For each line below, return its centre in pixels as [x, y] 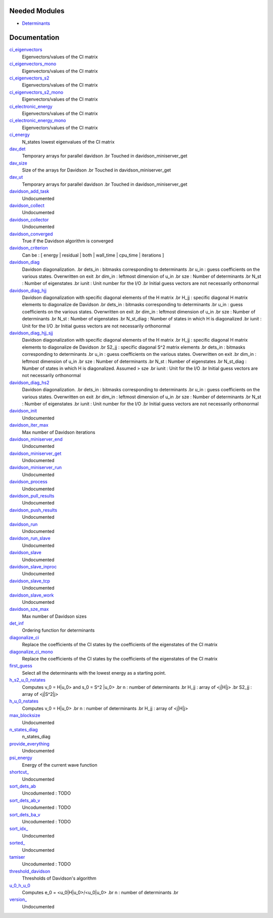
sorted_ [17, 843]
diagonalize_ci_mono [31, 652]
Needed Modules [37, 11]
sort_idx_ [19, 829]
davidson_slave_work [32, 595]
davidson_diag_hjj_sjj [31, 333]
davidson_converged [31, 234]
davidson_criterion [29, 248]
